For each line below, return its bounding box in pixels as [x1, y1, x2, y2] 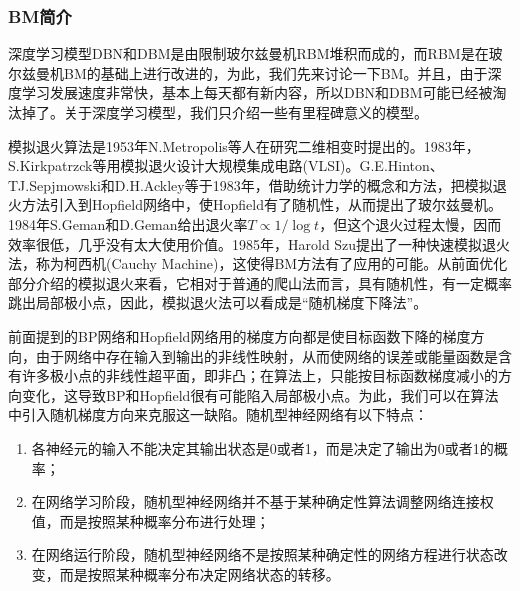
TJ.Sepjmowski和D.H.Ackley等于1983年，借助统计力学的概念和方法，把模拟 [8, 174, 493, 195]
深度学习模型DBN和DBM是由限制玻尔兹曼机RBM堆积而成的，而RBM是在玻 [8, 43, 503, 64]
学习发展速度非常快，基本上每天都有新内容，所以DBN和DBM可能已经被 [21, 82, 493, 103]
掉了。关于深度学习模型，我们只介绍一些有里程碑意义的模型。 [21, 102, 428, 122]
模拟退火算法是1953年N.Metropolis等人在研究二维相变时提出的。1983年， [8, 135, 480, 156]
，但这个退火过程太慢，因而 [319, 213, 502, 234]
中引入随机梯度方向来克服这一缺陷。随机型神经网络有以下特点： [8, 404, 428, 425]
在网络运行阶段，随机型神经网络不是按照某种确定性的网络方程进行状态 [31, 544, 494, 565]
